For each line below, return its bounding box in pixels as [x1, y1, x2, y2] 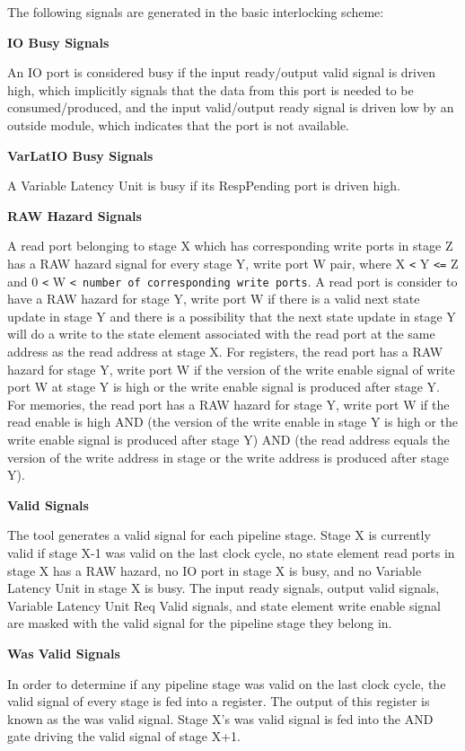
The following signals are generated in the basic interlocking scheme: [7, 3, 384, 21]
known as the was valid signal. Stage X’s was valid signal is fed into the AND [7, 709, 434, 728]
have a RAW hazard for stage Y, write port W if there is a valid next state [7, 289, 420, 308]
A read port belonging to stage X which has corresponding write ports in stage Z [7, 236, 453, 255]
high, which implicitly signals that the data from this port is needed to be [7, 80, 414, 99]
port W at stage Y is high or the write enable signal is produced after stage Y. [7, 377, 441, 396]
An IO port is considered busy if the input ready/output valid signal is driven [7, 63, 435, 82]
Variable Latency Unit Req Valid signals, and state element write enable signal [7, 596, 441, 614]
